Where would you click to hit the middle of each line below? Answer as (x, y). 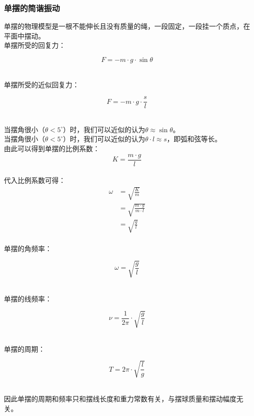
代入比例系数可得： (35, 180)
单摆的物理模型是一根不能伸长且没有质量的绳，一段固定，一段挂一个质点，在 (127, 26)
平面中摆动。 (24, 35)
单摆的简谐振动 (32, 8)
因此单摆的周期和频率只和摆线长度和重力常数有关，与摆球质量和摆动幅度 (120, 399)
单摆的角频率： (28, 248)
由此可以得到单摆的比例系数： (52, 149)
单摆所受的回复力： (35, 45)
